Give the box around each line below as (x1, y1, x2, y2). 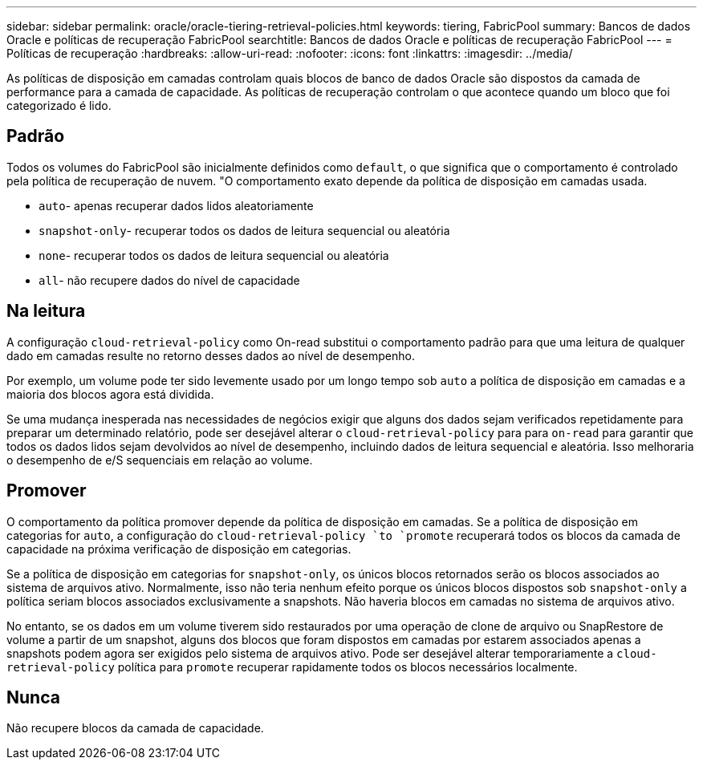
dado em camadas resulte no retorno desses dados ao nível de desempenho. (6, 348, 415, 363)
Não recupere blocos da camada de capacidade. (6, 721, 264, 736)
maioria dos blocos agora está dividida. (6, 387, 214, 401)
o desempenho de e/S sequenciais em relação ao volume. (6, 452, 313, 467)
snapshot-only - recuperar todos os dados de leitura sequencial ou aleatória (39, 223, 450, 237)
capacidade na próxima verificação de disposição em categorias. (6, 541, 351, 556)
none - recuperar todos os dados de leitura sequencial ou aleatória (39, 248, 389, 262)
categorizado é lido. (6, 99, 112, 112)
